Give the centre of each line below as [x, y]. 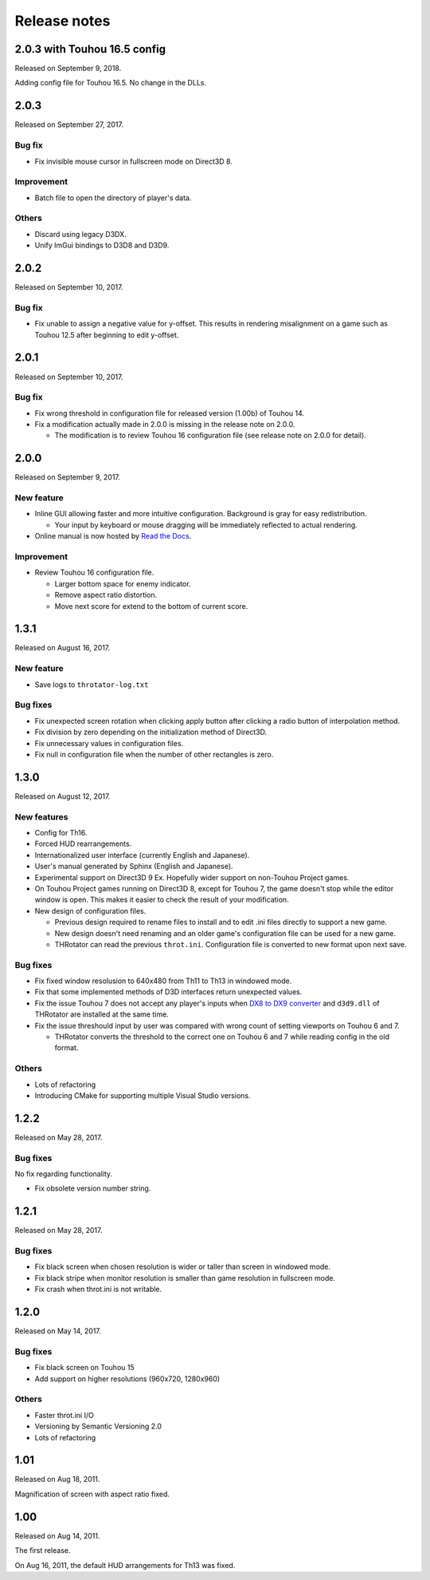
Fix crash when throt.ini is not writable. [98, 1290]
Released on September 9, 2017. [68, 477]
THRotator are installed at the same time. [102, 1014]
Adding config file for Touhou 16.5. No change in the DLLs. [111, 83]
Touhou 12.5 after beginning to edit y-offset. [107, 334]
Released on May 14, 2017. [58, 1331]
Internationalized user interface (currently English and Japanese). [142, 855]
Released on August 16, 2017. [63, 648]
